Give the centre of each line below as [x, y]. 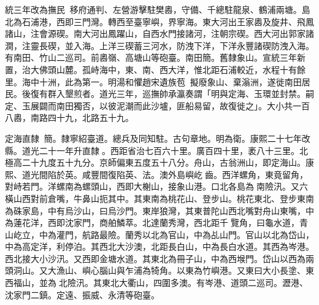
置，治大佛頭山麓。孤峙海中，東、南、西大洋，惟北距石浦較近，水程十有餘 [155, 69]
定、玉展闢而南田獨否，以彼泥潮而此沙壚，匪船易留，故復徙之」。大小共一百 [157, 105]
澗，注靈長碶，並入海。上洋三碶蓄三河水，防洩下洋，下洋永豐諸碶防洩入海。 [159, 45]
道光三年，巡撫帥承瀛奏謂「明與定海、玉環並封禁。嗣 [206, 94]
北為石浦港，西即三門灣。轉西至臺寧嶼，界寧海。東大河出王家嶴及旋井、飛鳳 [159, 21]
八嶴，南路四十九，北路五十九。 [69, 118]
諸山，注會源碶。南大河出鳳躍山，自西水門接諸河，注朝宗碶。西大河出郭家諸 [159, 33]
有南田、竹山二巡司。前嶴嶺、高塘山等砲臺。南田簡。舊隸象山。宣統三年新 [155, 57]
